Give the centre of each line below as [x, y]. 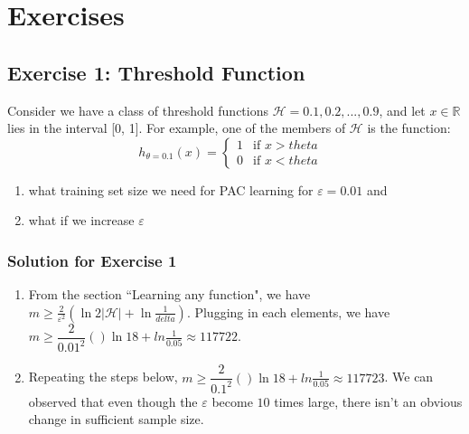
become [232, 401]
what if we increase [81, 220]
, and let [402, 110]
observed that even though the [113, 401]
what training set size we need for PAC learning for [171, 189]
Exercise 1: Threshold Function [156, 72]
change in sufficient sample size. [116, 419]
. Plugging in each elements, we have [288, 311]
